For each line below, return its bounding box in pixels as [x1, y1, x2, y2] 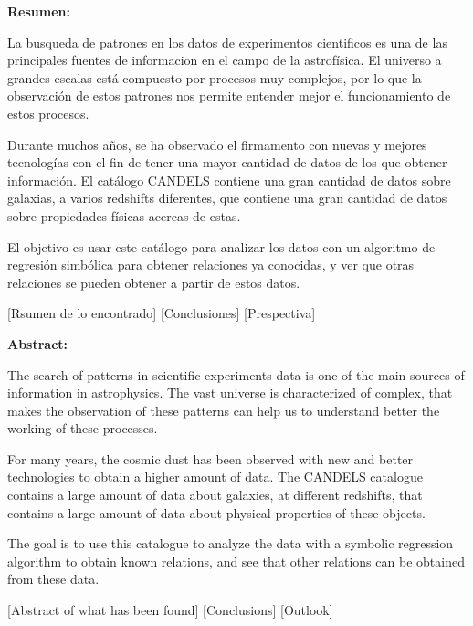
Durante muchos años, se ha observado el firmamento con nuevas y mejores [7, 134, 427, 154]
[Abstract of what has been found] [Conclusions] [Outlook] [7, 600, 333, 620]
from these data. [7, 569, 100, 589]
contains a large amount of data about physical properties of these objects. [7, 503, 426, 522]
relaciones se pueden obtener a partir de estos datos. [7, 272, 300, 292]
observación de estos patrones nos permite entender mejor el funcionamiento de [7, 86, 451, 105]
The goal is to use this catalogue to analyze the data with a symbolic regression [7, 534, 454, 553]
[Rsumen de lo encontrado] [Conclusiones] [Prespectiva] [7, 303, 316, 323]
